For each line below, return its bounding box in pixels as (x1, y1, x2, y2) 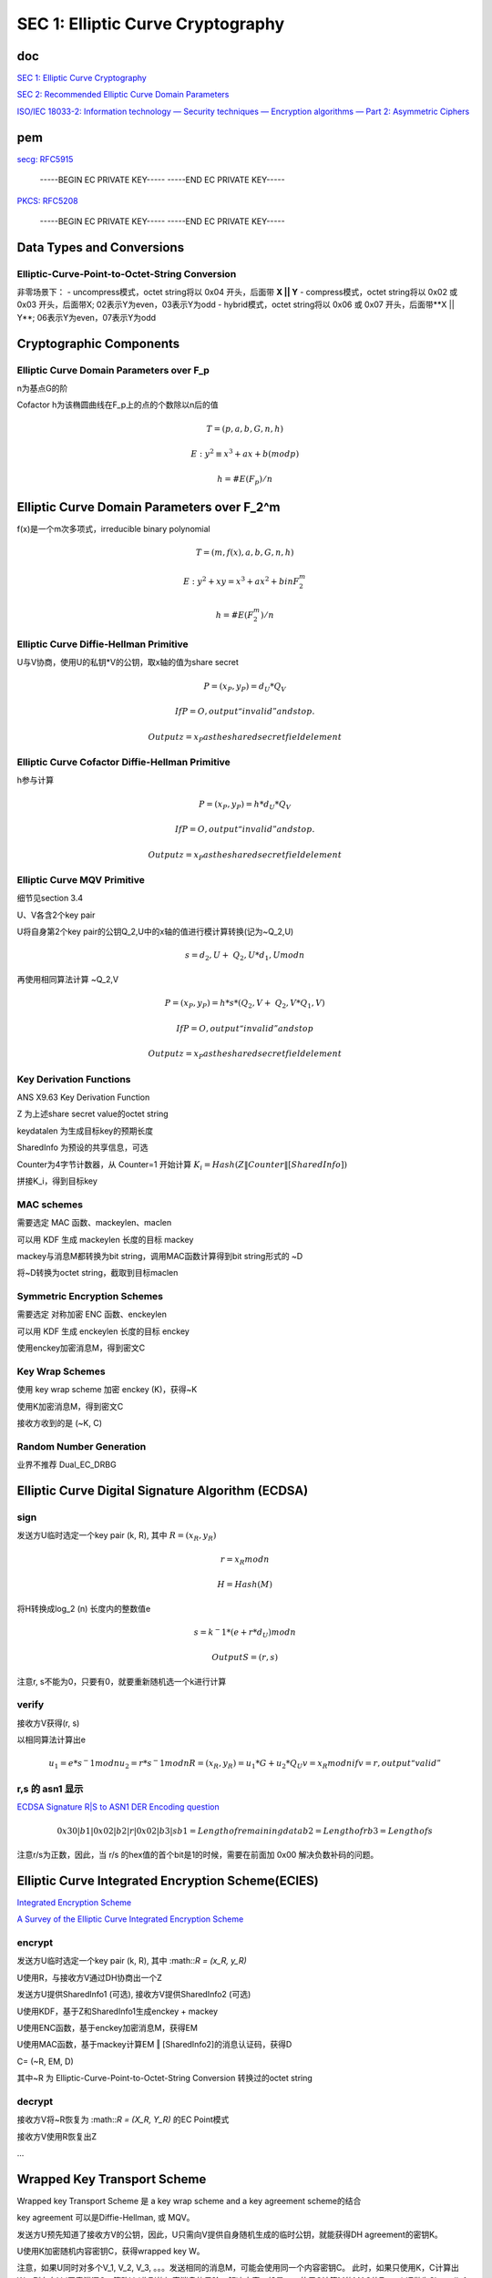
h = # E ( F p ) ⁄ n (217, 474, 273, 487)
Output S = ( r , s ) (211, 1652, 278, 1663)
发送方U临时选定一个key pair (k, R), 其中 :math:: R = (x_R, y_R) (16, 1955, 247, 1966)
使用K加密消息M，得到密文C (16, 1401, 124, 1411)
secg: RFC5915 (16, 153, 74, 164)
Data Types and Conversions (16, 240, 185, 255)
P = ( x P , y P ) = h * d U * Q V (199, 798, 292, 811)
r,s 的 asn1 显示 (16, 1782, 84, 1795)
